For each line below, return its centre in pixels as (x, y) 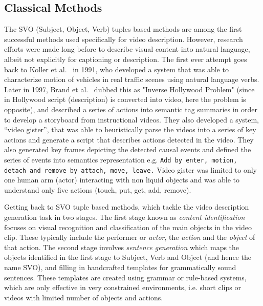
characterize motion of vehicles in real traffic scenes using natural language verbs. (132, 79)
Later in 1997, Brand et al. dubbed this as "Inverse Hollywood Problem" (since (129, 89)
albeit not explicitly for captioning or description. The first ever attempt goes (126, 59)
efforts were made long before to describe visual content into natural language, (127, 49)
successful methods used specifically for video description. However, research (124, 39)
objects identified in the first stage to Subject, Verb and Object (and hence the (128, 257)
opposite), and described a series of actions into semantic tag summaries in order (131, 109)
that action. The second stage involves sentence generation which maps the (122, 247)
